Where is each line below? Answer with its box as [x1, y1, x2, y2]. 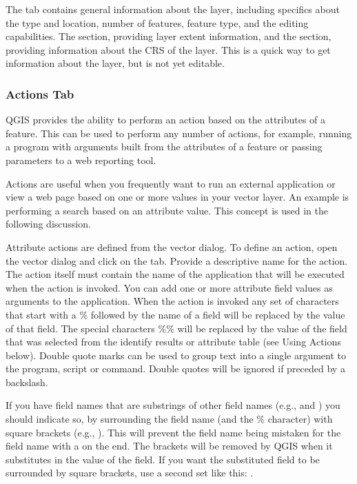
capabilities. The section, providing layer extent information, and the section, [6, 29, 331, 43]
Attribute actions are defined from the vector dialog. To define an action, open [6, 239, 338, 254]
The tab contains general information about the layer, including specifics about [6, 2, 340, 16]
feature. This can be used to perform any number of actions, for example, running [6, 125, 352, 140]
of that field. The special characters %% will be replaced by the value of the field [6, 321, 347, 335]
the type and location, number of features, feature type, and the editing [6, 15, 309, 30]
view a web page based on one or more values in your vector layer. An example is [6, 190, 349, 204]
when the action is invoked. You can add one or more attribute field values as [6, 280, 333, 294]
